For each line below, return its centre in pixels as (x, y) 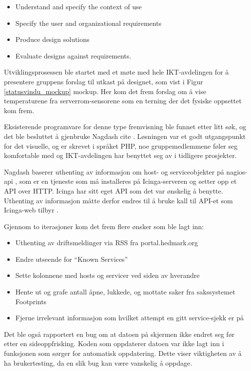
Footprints (31, 301)
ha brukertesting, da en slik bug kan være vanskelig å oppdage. (98, 362)
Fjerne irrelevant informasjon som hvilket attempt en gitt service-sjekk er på (129, 318)
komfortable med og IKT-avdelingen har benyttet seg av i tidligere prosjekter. (120, 155)
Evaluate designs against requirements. (73, 55)
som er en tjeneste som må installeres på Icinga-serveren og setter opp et (128, 181)
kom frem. (19, 110)
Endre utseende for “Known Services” (72, 259)
